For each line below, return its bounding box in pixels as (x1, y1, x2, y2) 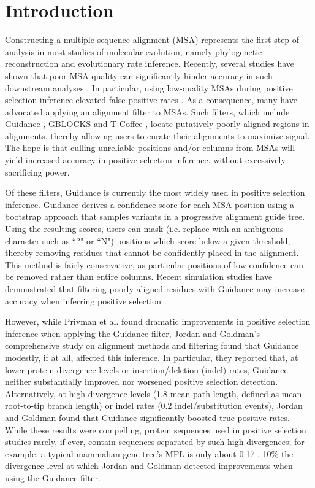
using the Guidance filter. (5, 471, 101, 484)
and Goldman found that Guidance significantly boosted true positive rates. (5, 411, 290, 424)
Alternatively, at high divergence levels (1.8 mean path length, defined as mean (5, 387, 302, 400)
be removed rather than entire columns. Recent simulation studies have (5, 270, 273, 283)
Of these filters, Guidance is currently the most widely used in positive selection (5, 186, 305, 199)
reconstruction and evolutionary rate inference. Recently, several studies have (5, 57, 295, 70)
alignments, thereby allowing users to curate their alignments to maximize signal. (5, 129, 310, 142)
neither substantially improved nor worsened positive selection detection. (5, 375, 278, 388)
